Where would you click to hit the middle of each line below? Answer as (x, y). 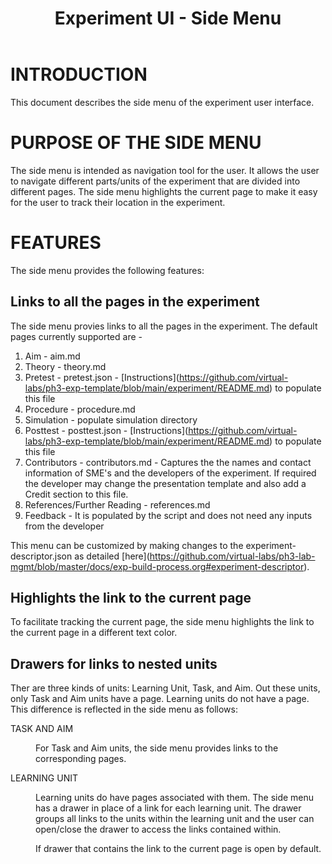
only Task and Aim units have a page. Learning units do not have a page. (160, 699)
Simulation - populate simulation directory (111, 419)
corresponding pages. (81, 759)
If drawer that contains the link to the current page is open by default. (178, 849)
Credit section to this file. (76, 494)
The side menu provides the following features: (107, 270)
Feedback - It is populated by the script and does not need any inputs (168, 515)
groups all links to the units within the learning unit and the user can (175, 819)
